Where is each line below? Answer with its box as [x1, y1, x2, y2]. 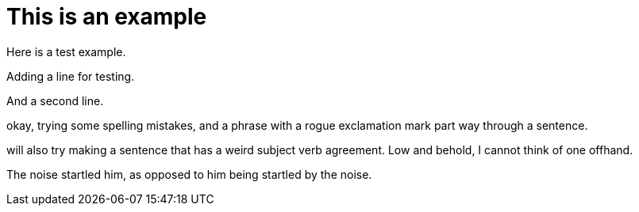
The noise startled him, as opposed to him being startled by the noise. [6, 167, 372, 181]
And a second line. [6, 93, 104, 108]
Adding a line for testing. [6, 69, 135, 83]
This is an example [6, 3, 207, 30]
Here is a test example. [6, 44, 126, 59]
